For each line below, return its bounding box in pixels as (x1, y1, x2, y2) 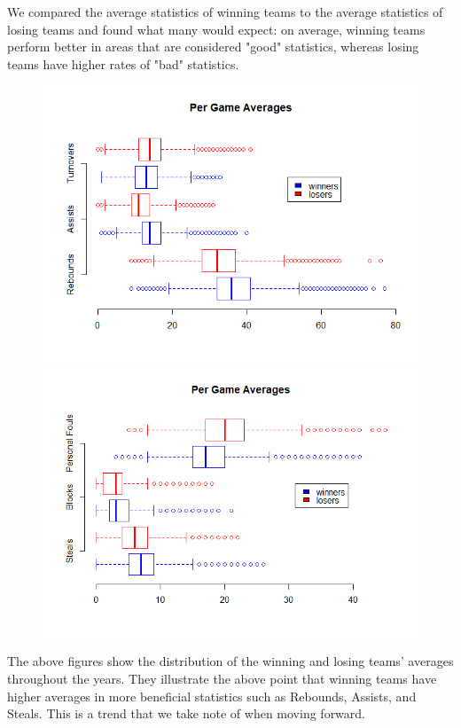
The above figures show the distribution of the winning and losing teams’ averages (7, 652, 454, 670)
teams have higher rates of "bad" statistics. (7, 54, 239, 73)
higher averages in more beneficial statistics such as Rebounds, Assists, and (7, 686, 417, 705)
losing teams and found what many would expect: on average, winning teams (7, 20, 426, 38)
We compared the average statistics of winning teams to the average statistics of (7, 3, 443, 20)
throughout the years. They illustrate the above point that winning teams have (7, 669, 437, 688)
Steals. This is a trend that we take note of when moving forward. (7, 704, 365, 723)
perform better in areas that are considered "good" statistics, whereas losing (7, 37, 419, 56)
